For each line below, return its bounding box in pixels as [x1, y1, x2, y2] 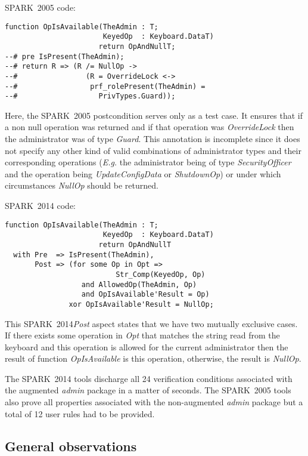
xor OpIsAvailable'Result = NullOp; [69, 300, 214, 309]
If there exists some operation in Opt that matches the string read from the [5, 329, 280, 341]
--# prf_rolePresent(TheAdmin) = [5, 82, 206, 91]
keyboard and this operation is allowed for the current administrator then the [5, 340, 288, 353]
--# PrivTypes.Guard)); [5, 92, 176, 101]
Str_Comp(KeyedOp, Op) [116, 270, 206, 279]
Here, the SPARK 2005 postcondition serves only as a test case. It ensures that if [5, 109, 303, 121]
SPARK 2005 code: [5, 1, 76, 13]
